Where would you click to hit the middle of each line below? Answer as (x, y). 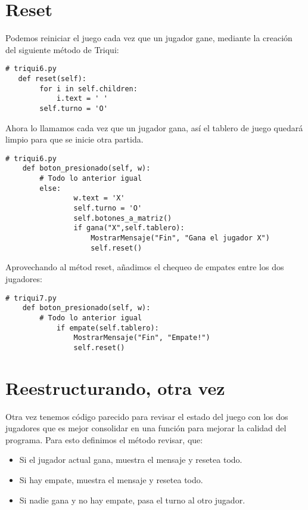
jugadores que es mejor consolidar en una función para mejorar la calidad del (146, 428)
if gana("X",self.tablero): (129, 228)
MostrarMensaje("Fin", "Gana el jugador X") (180, 238)
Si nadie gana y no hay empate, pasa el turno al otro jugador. (132, 500)
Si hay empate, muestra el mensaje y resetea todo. (111, 479)
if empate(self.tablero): (108, 328)
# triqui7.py (31, 298)
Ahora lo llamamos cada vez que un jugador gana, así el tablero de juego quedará (154, 127)
